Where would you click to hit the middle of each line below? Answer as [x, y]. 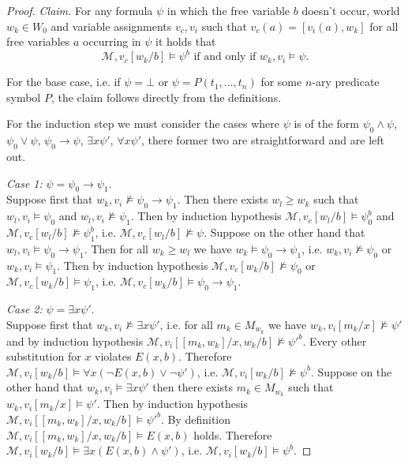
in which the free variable [228, 10]
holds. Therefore [233, 434]
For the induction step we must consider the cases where [143, 123]
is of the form [327, 123]
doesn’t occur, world [351, 10]
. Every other [335, 341]
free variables [38, 41]
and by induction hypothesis [75, 341]
